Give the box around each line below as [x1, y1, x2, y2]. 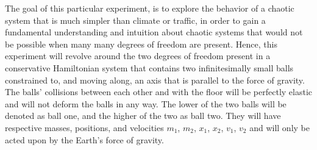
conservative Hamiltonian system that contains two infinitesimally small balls [5, 61, 294, 74]
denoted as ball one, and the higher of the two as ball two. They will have [5, 109, 281, 122]
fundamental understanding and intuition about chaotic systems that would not [5, 26, 303, 38]
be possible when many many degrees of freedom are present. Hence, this [5, 37, 277, 50]
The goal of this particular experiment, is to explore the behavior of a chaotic [5, 2, 294, 14]
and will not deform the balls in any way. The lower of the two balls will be [5, 97, 287, 110]
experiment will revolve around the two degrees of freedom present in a [5, 49, 271, 62]
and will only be [249, 121, 310, 134]
